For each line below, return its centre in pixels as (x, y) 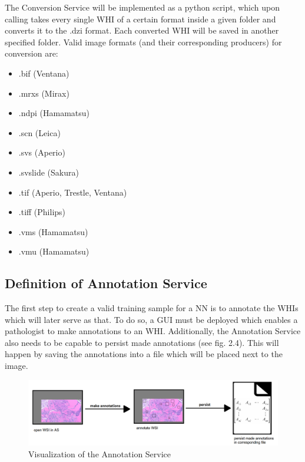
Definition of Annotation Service (106, 283)
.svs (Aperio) (42, 152)
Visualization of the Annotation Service (100, 454)
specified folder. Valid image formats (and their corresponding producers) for (143, 42)
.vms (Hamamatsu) (53, 231)
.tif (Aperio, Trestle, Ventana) (73, 192)
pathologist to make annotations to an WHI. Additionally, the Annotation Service (153, 331)
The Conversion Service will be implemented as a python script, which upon (142, 7)
